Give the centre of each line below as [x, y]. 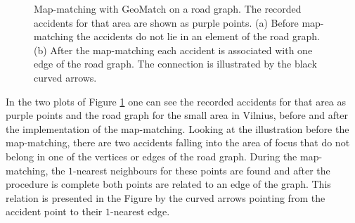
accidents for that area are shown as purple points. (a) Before [166, 22]
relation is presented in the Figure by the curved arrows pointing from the [166, 197]
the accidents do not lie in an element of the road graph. [198, 36]
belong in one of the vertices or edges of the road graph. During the [151, 156]
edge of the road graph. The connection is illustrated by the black [175, 64]
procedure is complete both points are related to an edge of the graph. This [168, 184]
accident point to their [54, 211]
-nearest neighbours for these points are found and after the [202, 170]
